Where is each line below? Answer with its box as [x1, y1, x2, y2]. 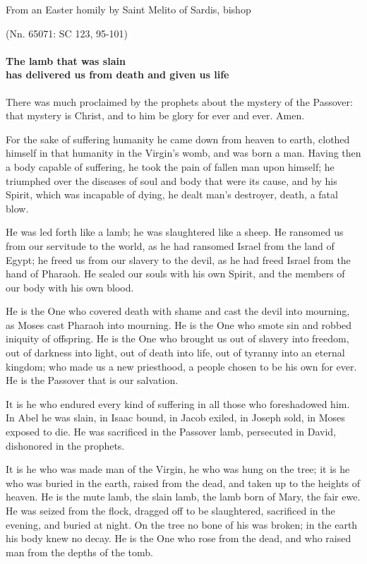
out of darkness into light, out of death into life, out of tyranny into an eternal [6, 345, 345, 360]
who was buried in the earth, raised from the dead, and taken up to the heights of [6, 475, 361, 490]
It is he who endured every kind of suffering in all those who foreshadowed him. [6, 396, 350, 411]
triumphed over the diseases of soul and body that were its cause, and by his [6, 173, 337, 188]
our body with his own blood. [6, 280, 134, 294]
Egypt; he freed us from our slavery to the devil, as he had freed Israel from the [6, 252, 351, 267]
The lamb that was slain [6, 53, 126, 68]
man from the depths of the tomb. [6, 544, 153, 559]
